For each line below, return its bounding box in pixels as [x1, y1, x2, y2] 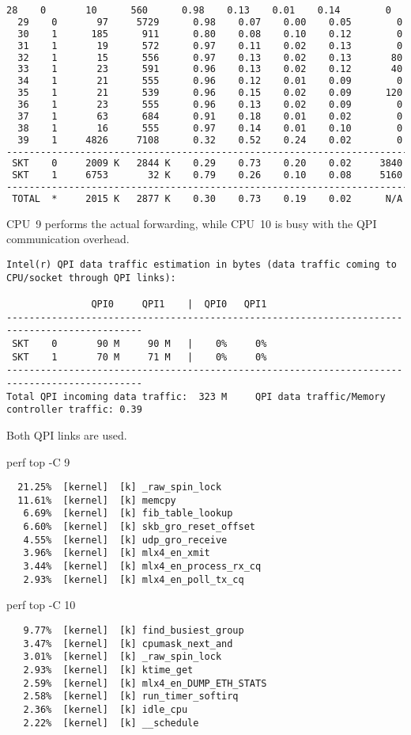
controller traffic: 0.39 [6, 404, 142, 416]
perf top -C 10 [6, 596, 76, 613]
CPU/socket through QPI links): [6, 272, 176, 284]
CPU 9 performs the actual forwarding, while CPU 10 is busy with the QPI [6, 215, 377, 231]
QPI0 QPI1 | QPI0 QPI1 [91, 299, 267, 310]
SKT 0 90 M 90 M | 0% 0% [12, 338, 267, 349]
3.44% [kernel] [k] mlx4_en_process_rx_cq [23, 561, 262, 573]
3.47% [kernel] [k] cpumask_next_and [23, 638, 233, 649]
